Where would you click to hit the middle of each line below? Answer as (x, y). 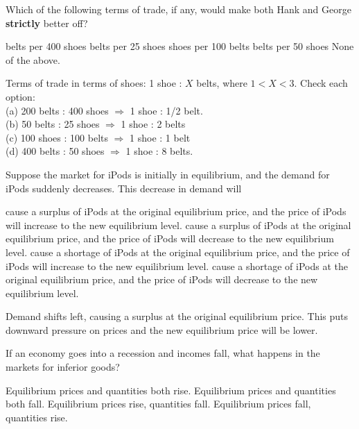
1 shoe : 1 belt (160, 137)
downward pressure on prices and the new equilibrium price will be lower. (162, 329)
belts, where (222, 83)
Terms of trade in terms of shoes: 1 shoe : (94, 83)
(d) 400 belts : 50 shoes (55, 151)
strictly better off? (47, 23)
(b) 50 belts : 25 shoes (53, 124)
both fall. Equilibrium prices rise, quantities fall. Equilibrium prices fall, (158, 404)
